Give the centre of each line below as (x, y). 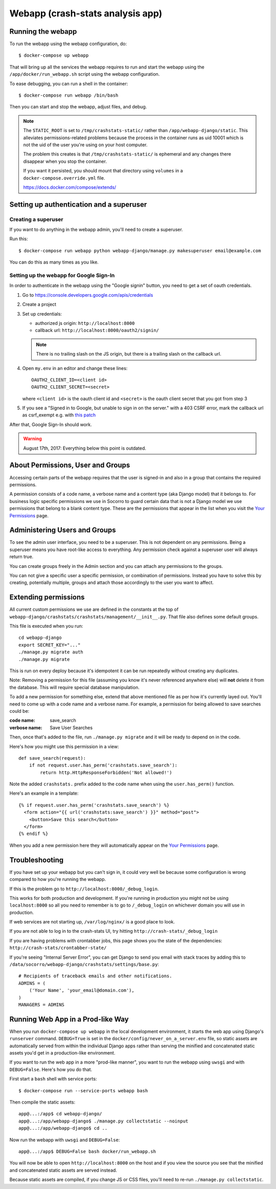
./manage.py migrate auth (51, 652)
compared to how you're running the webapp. (58, 879)
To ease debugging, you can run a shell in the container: (69, 83)
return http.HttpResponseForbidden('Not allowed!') (106, 772)
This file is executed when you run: (46, 626)
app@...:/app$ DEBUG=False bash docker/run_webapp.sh (87, 1151)
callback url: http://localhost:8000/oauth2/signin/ (97, 331)
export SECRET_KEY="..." (50, 645)
